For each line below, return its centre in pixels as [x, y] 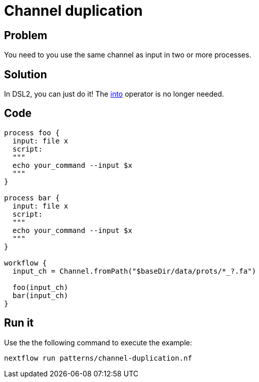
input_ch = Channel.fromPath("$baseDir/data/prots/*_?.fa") [134, 271]
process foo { [32, 133]
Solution [26, 74]
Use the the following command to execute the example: [98, 342]
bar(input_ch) [40, 295]
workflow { [26, 263]
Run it [19, 323]
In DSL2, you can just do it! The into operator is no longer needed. [114, 94]
